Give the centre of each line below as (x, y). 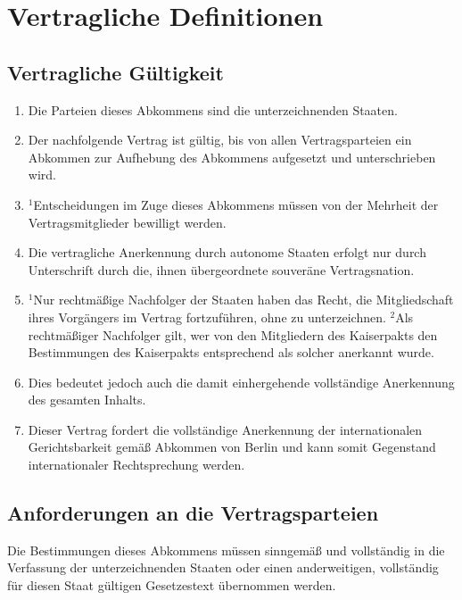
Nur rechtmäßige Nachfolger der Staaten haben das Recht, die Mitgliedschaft (243, 300)
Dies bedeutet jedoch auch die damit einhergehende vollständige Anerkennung (241, 382)
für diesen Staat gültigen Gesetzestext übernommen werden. (172, 585)
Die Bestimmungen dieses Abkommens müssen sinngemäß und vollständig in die (226, 550)
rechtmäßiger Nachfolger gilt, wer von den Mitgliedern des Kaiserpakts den (233, 334)
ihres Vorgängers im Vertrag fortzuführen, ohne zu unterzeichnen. (207, 317)
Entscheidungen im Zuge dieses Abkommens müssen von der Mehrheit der (236, 204)
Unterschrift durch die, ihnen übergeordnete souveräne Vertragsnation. (221, 269)
